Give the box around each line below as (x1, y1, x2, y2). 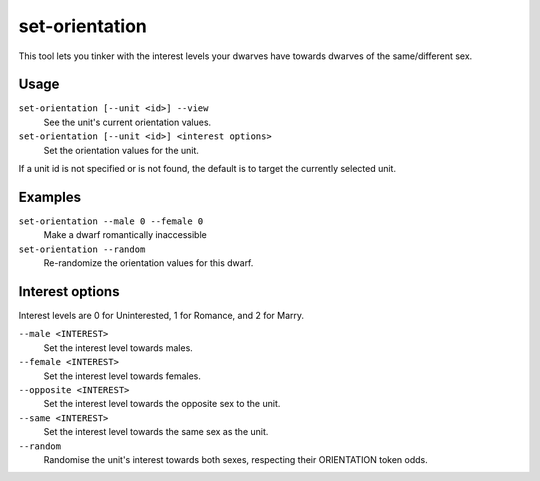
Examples (18, 188, 82, 205)
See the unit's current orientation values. (43, 116, 212, 128)
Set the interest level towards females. (43, 370, 202, 382)
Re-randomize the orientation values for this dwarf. (43, 257, 254, 269)
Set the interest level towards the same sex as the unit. (43, 426, 269, 438)
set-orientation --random (18, 243, 146, 255)
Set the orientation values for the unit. (43, 144, 200, 156)
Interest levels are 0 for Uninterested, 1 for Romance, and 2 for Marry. (18, 310, 305, 321)
